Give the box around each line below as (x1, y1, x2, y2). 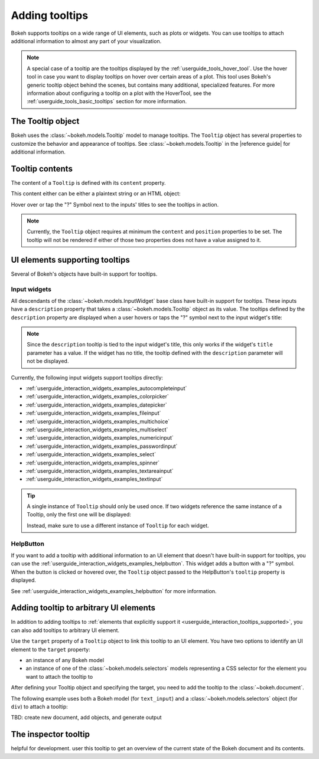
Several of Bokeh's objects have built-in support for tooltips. (11, 270, 158, 277)
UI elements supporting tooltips (11, 254, 130, 265)
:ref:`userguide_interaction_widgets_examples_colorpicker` (25, 393, 169, 400)
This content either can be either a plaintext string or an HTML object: (11, 190, 181, 197)
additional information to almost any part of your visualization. (11, 37, 162, 44)
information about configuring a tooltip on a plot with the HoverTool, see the (27, 89, 211, 97)
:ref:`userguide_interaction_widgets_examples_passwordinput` (25, 443, 178, 450)
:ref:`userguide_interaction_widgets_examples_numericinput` (25, 434, 174, 441)
